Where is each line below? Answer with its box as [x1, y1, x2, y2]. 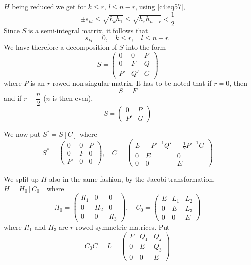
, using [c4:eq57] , [135, 1, 185, 11]
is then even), [52, 93, 93, 103]
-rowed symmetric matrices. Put [73, 221, 170, 232]
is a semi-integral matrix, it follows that [28, 25, 148, 35]
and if [4, 93, 22, 103]
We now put [4, 129, 41, 139]
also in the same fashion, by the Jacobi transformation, [49, 174, 215, 184]
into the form [126, 41, 166, 52]
